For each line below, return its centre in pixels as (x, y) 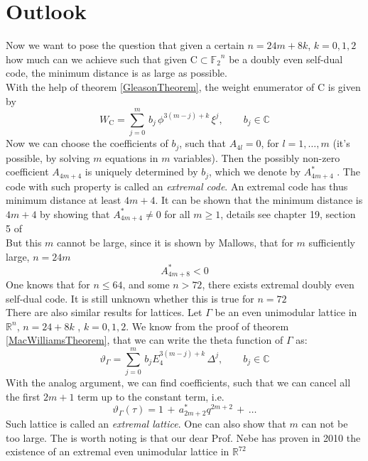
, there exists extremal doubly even (278, 284)
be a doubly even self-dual (286, 59)
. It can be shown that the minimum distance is (259, 200)
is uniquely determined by (141, 172)
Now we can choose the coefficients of (87, 143)
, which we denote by (255, 172)
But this (24, 242)
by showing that (75, 213)
